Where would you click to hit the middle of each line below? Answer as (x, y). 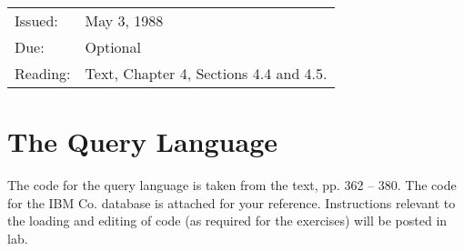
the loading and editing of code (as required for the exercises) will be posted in (227, 221)
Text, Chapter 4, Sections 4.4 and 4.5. (206, 73)
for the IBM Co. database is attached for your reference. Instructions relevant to (232, 202)
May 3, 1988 (124, 20)
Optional (113, 47)
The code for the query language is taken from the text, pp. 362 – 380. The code (232, 185)
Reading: (43, 73)
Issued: (36, 20)
